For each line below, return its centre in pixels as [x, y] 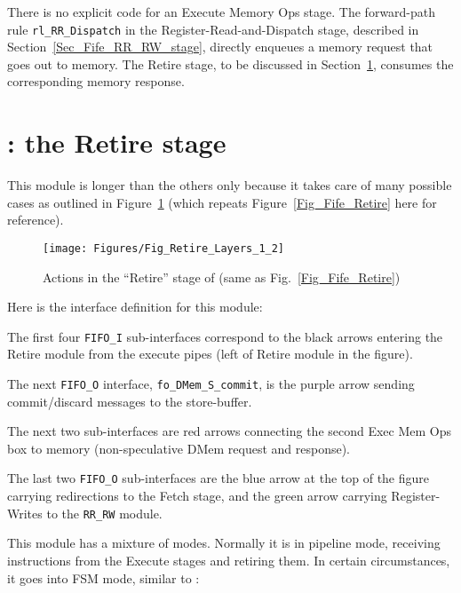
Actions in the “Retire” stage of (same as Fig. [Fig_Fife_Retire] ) [222, 277]
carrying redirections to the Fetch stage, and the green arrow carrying [197, 496]
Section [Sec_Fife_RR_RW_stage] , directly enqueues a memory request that [220, 47]
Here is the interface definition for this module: [135, 307]
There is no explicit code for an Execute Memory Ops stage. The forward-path [222, 12]
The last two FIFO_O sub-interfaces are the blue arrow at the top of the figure [219, 478]
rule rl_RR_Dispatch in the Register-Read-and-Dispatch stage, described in [213, 29]
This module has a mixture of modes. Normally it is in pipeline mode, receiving [224, 543]
